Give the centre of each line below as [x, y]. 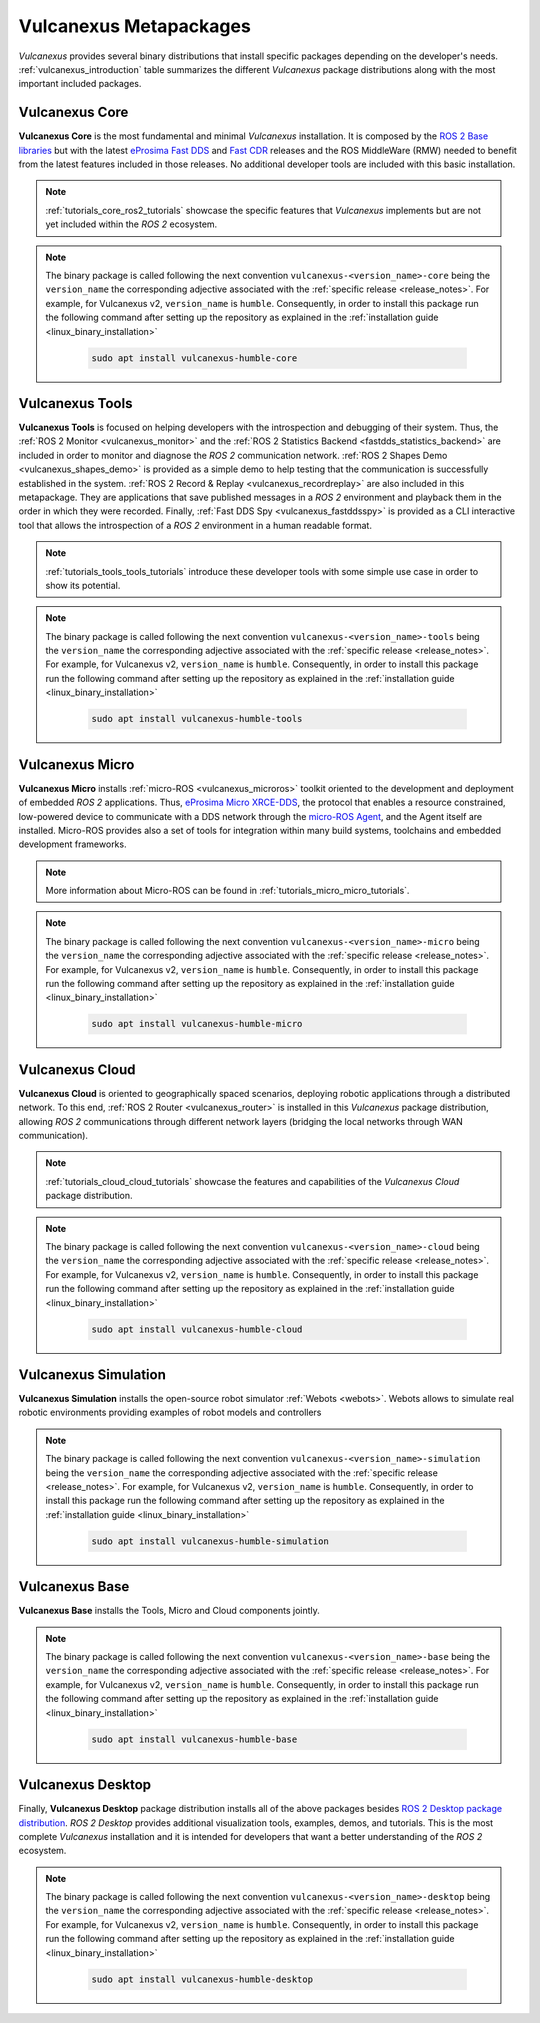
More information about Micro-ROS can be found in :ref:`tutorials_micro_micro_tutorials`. [227, 891]
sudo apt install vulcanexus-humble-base [194, 1739]
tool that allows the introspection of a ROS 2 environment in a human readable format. [195, 525]
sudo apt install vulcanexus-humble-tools [197, 719]
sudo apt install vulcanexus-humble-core [194, 358]
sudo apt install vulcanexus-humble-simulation [210, 1541]
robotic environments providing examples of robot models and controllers [170, 1412]
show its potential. [83, 585]
